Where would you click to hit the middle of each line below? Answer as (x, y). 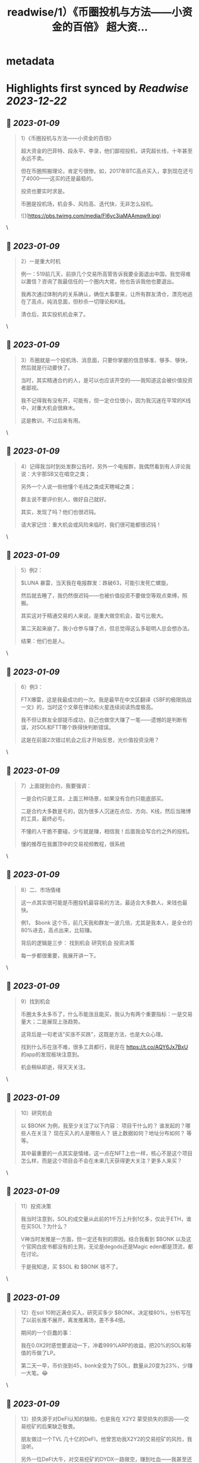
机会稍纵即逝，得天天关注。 (55, 1067)
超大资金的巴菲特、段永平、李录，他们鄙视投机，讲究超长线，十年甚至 (107, 151)
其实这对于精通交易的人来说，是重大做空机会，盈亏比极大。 (94, 616)
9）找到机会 (35, 1001)
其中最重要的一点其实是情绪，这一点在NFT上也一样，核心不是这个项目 (107, 1153)
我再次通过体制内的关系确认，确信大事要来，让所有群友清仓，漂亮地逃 (107, 294)
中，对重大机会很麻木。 (49, 408)
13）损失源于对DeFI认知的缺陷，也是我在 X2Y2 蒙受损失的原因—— (102, 1419)
